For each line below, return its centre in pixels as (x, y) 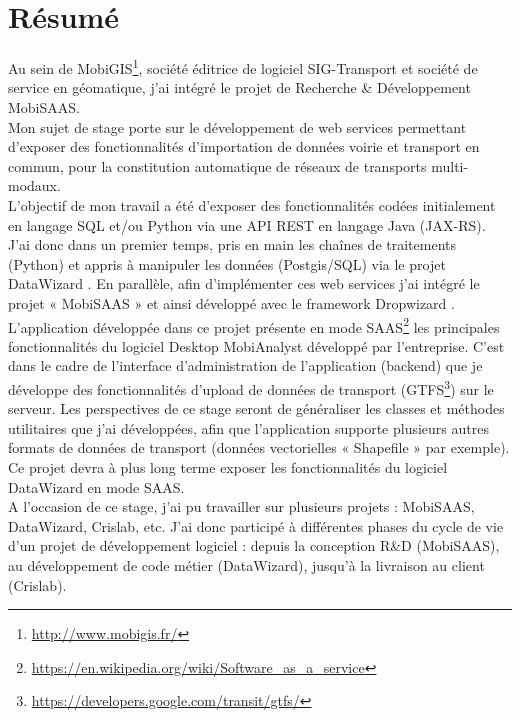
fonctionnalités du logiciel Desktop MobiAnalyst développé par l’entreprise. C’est (256, 345)
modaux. (34, 185)
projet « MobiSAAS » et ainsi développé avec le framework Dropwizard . (231, 302)
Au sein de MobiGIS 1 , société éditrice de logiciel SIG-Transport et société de (243, 66)
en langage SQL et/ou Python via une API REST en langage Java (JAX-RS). (247, 224)
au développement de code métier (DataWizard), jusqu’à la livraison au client (246, 564)
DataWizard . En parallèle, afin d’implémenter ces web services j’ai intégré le (244, 283)
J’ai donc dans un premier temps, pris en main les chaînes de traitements (232, 244)
